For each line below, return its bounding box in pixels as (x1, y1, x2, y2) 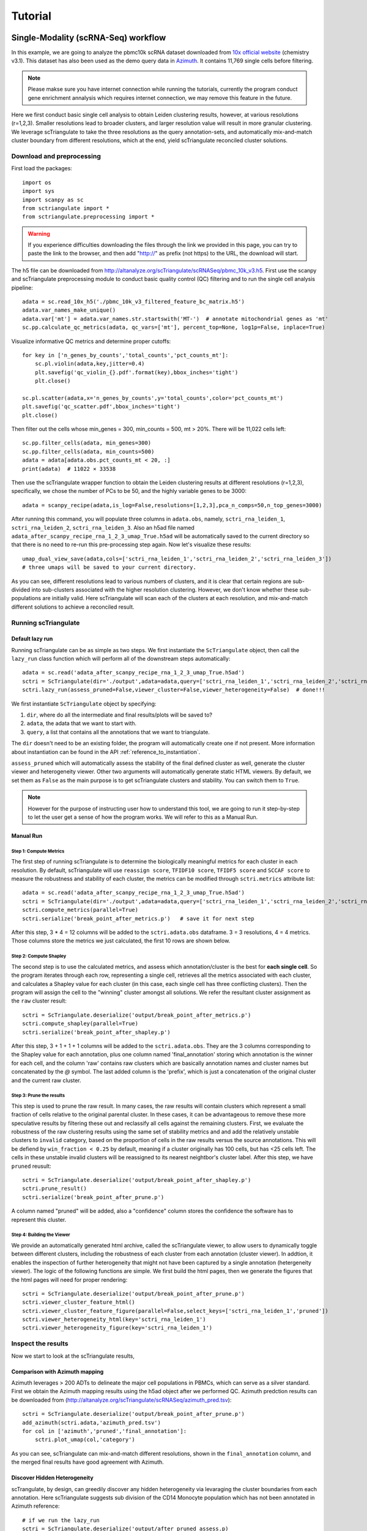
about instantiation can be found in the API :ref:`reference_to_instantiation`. (11, 748, 201, 756)
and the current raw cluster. (11, 1077, 81, 1084)
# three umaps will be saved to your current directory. (22, 564, 197, 571)
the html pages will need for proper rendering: (11, 1276, 128, 1283)
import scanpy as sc (22, 196, 84, 203)
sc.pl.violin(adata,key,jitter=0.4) (34, 360, 145, 367)
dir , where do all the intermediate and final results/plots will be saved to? (26, 711, 212, 719)
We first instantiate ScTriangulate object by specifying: (11, 700, 157, 707)
